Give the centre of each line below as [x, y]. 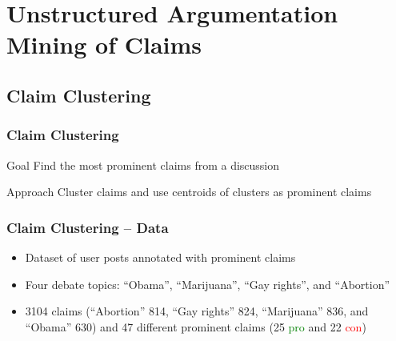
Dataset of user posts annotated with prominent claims [160, 257]
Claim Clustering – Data [88, 227]
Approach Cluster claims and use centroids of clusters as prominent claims [189, 192]
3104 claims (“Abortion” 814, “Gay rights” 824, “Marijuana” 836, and [197, 311]
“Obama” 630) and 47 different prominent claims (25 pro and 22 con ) [196, 326]
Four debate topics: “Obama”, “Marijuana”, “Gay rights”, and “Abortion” [208, 284]
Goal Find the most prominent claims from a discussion [143, 164]
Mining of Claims [104, 44]
